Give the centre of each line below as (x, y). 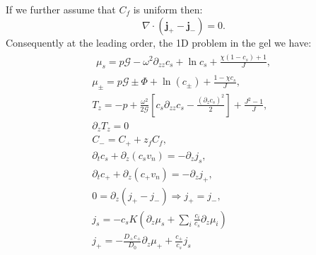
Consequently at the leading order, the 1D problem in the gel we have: (159, 42)
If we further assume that (61, 9)
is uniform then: (168, 9)
